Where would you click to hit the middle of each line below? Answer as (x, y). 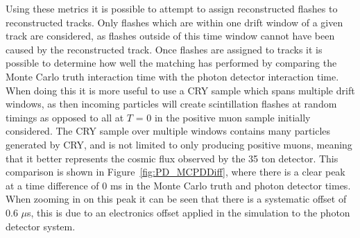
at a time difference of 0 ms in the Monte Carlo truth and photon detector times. (178, 185)
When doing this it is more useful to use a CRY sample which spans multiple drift (180, 90)
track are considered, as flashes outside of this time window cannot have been (170, 36)
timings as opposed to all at (65, 117)
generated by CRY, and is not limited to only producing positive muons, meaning (179, 144)
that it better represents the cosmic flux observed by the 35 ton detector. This (172, 158)
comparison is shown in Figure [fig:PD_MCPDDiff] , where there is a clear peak (175, 172)
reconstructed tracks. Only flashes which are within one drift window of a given (174, 22)
